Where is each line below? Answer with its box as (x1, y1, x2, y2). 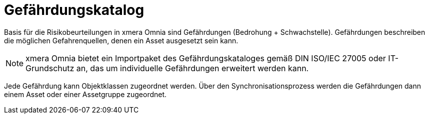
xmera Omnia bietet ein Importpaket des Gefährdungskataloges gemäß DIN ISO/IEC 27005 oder (25, 53, 386, 63)
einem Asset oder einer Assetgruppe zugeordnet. (4, 90, 167, 99)
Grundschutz (25, 63, 74, 73)
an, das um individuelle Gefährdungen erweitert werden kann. (76, 63, 309, 73)
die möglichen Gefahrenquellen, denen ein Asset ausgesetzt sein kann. (4, 36, 238, 45)
